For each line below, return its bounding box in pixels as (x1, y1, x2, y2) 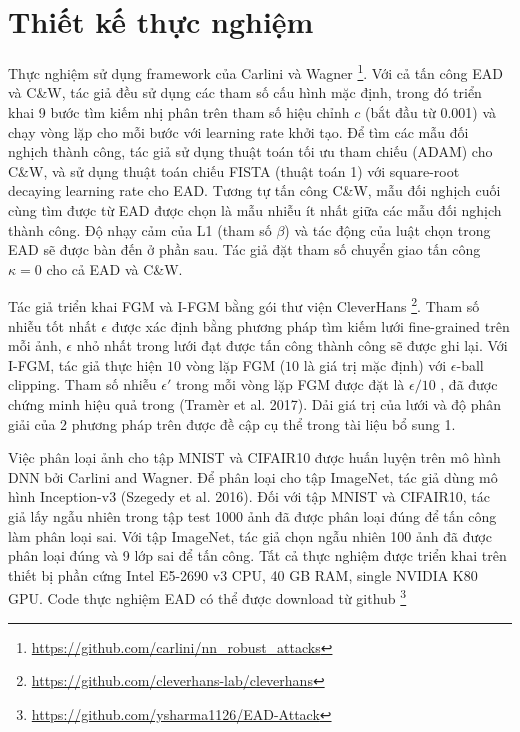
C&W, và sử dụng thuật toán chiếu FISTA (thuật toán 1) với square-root (8, 160, 460, 181)
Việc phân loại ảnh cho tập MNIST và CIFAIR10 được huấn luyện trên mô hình (8, 447, 501, 468)
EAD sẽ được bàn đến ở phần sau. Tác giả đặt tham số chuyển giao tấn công (8, 239, 481, 260)
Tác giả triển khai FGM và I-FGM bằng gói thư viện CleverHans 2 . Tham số (8, 293, 480, 316)
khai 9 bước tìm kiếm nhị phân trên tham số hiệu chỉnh (8, 101, 350, 122)
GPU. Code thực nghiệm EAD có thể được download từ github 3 (8, 585, 407, 608)
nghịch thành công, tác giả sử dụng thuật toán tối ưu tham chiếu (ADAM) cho (8, 141, 493, 162)
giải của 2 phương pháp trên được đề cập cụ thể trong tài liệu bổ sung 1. (8, 413, 456, 434)
